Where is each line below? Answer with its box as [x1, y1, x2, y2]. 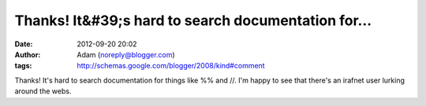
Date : [14, 39, 33, 49]
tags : [14, 61, 32, 71]
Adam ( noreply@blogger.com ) [77, 49, 175, 59]
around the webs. [14, 86, 72, 96]
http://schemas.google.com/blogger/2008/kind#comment [77, 61, 265, 71]
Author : [14, 49, 41, 59]
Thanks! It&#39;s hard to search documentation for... [14, 12, 372, 29]
